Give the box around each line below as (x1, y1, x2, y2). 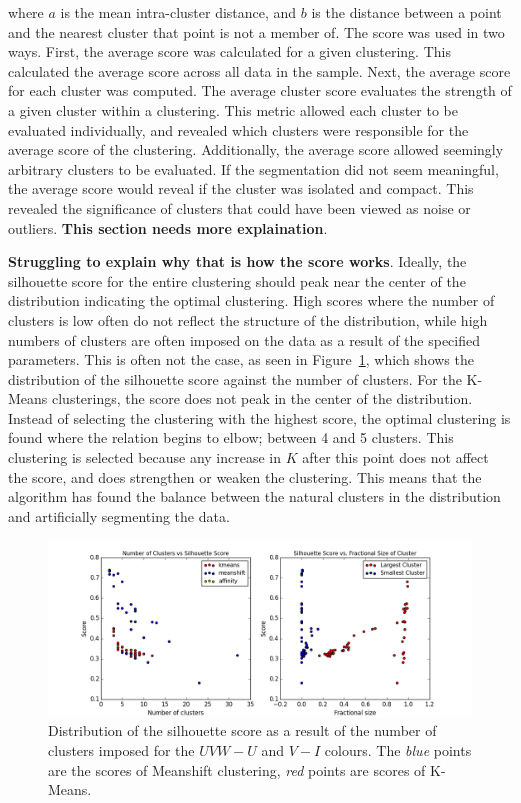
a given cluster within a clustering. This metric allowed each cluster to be (8, 99, 458, 120)
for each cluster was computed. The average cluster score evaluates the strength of (8, 80, 512, 101)
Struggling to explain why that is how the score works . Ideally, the (8, 251, 467, 272)
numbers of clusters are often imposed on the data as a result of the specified (8, 329, 480, 350)
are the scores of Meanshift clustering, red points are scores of (48, 759, 426, 780)
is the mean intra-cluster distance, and (60, 2, 297, 22)
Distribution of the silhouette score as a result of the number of (48, 720, 437, 741)
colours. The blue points (324, 740, 472, 761)
